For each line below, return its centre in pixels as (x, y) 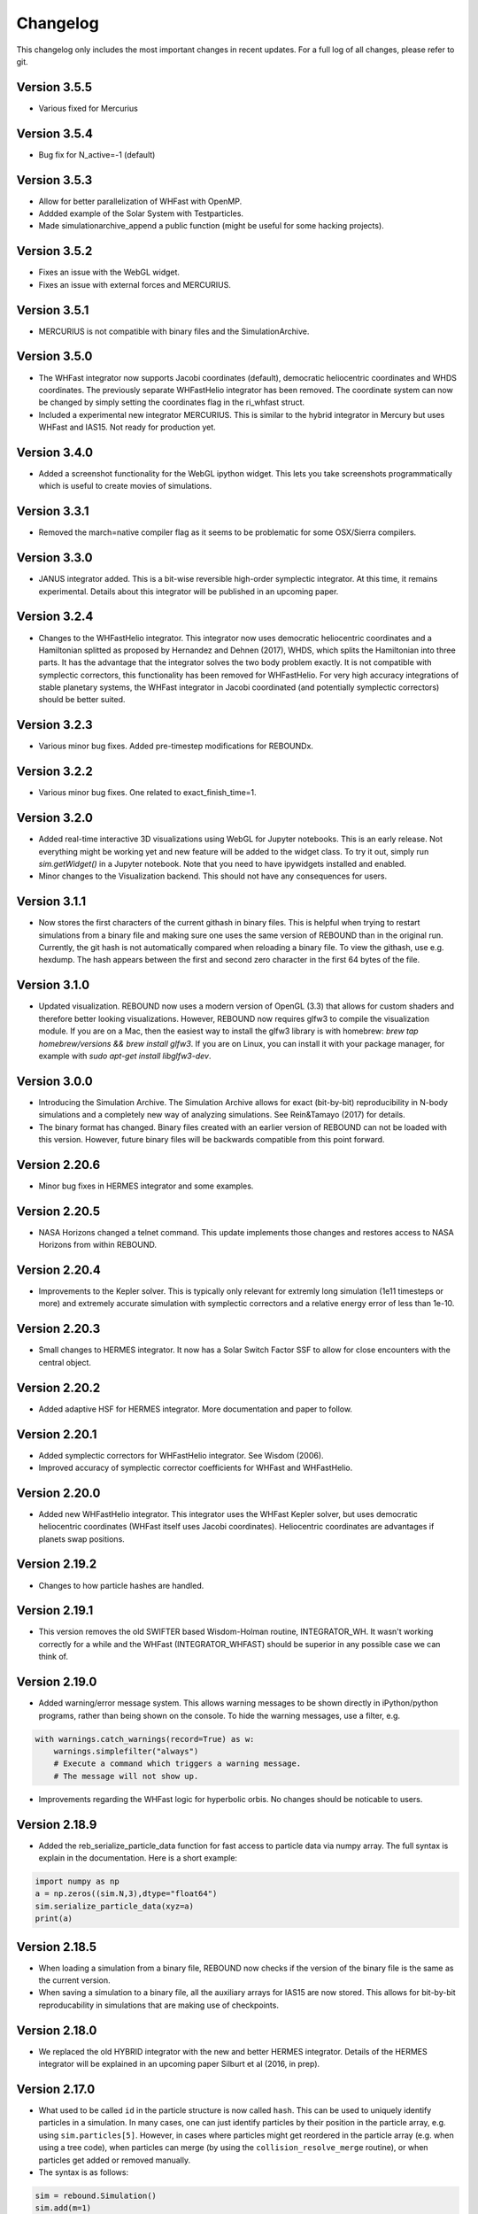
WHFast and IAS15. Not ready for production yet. (127, 427)
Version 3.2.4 (55, 617)
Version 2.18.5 (57, 1947)
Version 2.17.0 (56, 2089)
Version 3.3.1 (53, 511)
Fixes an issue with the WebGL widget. (109, 272)
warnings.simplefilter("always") (126, 1751)
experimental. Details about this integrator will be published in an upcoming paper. (189, 591)
